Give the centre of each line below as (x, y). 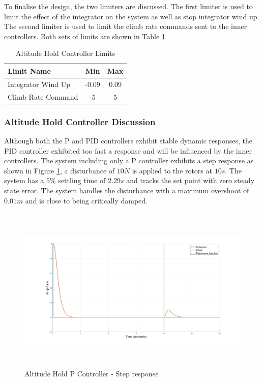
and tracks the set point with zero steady (191, 180)
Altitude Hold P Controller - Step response (92, 374)
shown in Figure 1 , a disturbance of (60, 170)
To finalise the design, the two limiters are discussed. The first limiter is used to (128, 6)
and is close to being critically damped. (86, 200)
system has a (24, 180)
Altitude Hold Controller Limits (66, 53)
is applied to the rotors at (172, 170)
